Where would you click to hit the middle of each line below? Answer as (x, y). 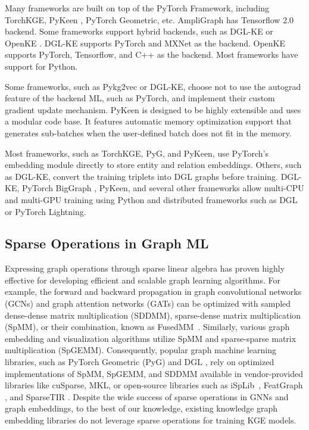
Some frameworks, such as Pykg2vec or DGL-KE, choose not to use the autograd (153, 86)
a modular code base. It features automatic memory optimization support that (148, 121)
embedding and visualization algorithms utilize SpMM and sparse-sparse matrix (151, 338)
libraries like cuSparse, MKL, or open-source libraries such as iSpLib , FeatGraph (154, 385)
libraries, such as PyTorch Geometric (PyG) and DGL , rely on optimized (140, 362)
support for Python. (41, 66)
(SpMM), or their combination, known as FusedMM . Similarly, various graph (147, 327)
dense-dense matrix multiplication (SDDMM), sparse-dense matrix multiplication (153, 315)
